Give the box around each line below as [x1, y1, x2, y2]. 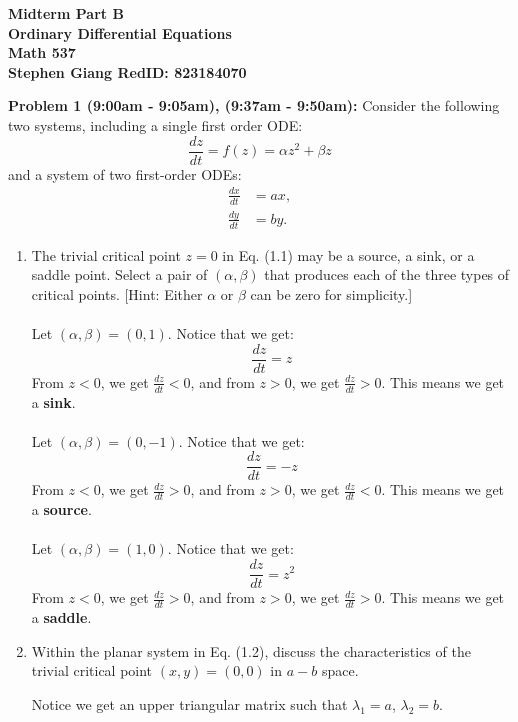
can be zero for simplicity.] [250, 283, 413, 304]
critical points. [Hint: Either [31, 283, 203, 304]
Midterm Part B [8, 3, 124, 23]
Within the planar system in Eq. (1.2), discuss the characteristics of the [31, 640, 471, 661]
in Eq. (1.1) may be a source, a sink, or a [222, 244, 475, 265]
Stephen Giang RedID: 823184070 [8, 61, 247, 82]
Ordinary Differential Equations [8, 22, 232, 43]
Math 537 [8, 42, 76, 63]
